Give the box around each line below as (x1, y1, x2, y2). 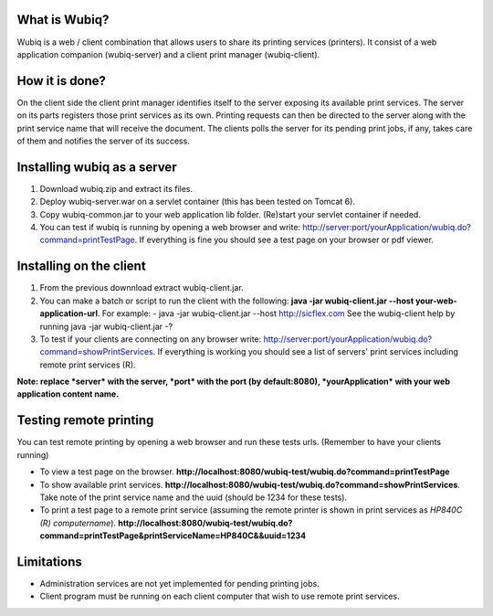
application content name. (16, 388, 120, 399)
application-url (39, 308, 99, 319)
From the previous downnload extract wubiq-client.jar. (39, 282, 244, 293)
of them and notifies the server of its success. (16, 135, 191, 146)
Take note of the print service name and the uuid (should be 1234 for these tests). (39, 492, 347, 503)
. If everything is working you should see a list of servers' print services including (152, 346, 458, 357)
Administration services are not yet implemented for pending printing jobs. (39, 579, 320, 589)
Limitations (16, 554, 82, 569)
